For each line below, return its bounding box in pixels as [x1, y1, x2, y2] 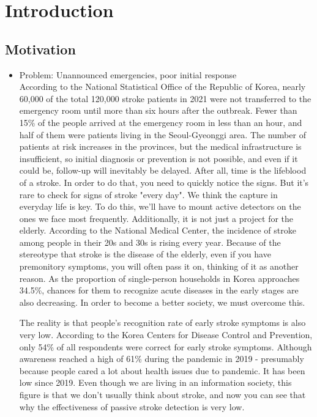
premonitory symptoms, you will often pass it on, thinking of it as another [19, 260, 299, 273]
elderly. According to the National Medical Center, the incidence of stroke [19, 224, 296, 237]
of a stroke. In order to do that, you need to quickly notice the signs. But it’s [19, 175, 309, 188]
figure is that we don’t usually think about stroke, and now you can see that [19, 388, 306, 401]
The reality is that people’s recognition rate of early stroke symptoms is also [19, 316, 306, 329]
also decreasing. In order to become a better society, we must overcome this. [19, 295, 305, 308]
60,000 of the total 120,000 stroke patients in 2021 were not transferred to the [19, 92, 311, 105]
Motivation [5, 39, 76, 58]
